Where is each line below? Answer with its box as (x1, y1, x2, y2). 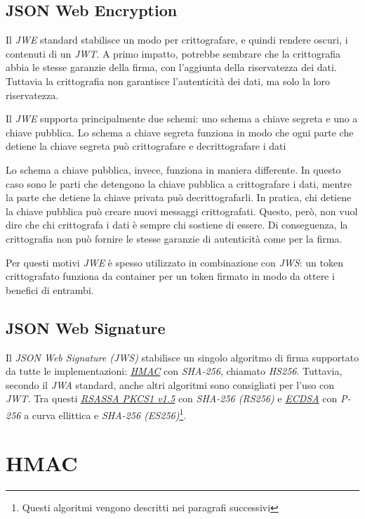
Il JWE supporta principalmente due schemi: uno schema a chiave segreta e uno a (6, 111, 358, 126)
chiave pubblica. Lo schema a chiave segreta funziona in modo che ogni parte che (6, 124, 354, 139)
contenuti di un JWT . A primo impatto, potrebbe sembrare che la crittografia (6, 46, 340, 60)
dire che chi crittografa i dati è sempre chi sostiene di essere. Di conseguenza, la (6, 217, 348, 232)
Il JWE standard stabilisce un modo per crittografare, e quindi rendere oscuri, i (6, 32, 348, 47)
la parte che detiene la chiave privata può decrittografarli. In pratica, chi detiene (6, 190, 352, 205)
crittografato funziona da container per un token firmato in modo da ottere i (6, 269, 335, 283)
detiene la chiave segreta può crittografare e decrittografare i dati (6, 139, 286, 153)
